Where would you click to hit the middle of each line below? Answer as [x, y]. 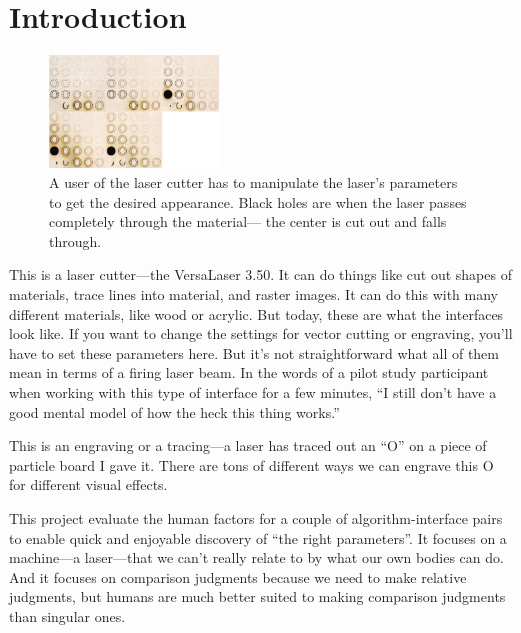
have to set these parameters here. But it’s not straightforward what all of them [254, 352]
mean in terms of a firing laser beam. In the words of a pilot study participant [249, 372]
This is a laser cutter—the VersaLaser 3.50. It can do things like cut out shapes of [260, 274]
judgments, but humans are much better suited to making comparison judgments [257, 596]
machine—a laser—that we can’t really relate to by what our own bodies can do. [256, 557]
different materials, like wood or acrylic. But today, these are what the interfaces [256, 313]
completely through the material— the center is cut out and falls [248, 221]
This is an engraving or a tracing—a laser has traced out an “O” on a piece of [248, 445]
